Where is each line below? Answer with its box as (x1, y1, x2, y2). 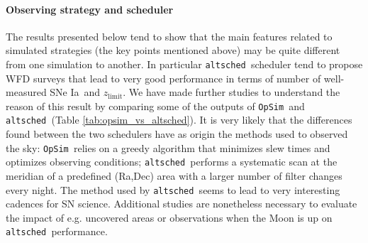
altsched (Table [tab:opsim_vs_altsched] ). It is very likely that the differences (6, 112, 352, 127)
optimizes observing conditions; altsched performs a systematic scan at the (6, 154, 338, 169)
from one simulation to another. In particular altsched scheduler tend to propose (6, 56, 363, 71)
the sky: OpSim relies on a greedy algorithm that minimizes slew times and (6, 140, 330, 155)
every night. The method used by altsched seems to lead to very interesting (6, 182, 340, 197)
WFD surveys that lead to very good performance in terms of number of (6, 70, 321, 85)
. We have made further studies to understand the (123, 85, 340, 99)
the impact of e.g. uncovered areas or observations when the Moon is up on (6, 210, 333, 225)
